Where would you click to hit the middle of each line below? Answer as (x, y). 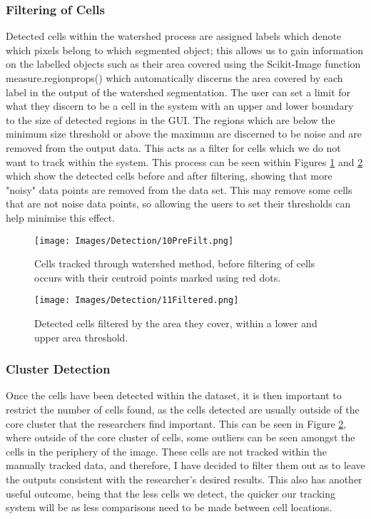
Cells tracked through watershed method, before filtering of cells (175, 263)
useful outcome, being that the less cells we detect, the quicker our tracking (171, 493)
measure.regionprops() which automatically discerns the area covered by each (174, 78)
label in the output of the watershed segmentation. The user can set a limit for (178, 92)
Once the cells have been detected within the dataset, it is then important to (174, 395)
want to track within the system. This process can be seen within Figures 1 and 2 (184, 161)
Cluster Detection (58, 369)
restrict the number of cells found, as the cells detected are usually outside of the (183, 410)
